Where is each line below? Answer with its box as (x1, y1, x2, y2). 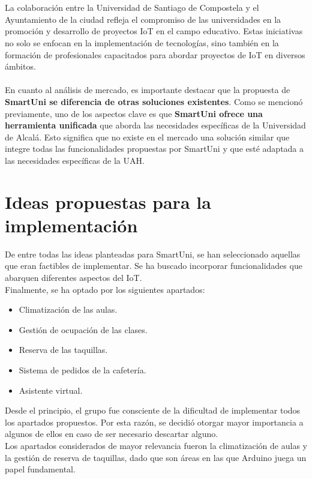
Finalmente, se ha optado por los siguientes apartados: (5, 283, 205, 295)
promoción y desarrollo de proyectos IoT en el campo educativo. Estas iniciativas (5, 25, 303, 37)
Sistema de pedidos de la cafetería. (19, 363, 146, 376)
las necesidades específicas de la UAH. (5, 154, 145, 166)
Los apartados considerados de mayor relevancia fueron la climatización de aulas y (5, 439, 307, 451)
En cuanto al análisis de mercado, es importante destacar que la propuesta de (5, 83, 290, 96)
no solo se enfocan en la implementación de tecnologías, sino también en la (5, 36, 279, 49)
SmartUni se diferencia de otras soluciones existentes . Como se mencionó (5, 95, 303, 107)
